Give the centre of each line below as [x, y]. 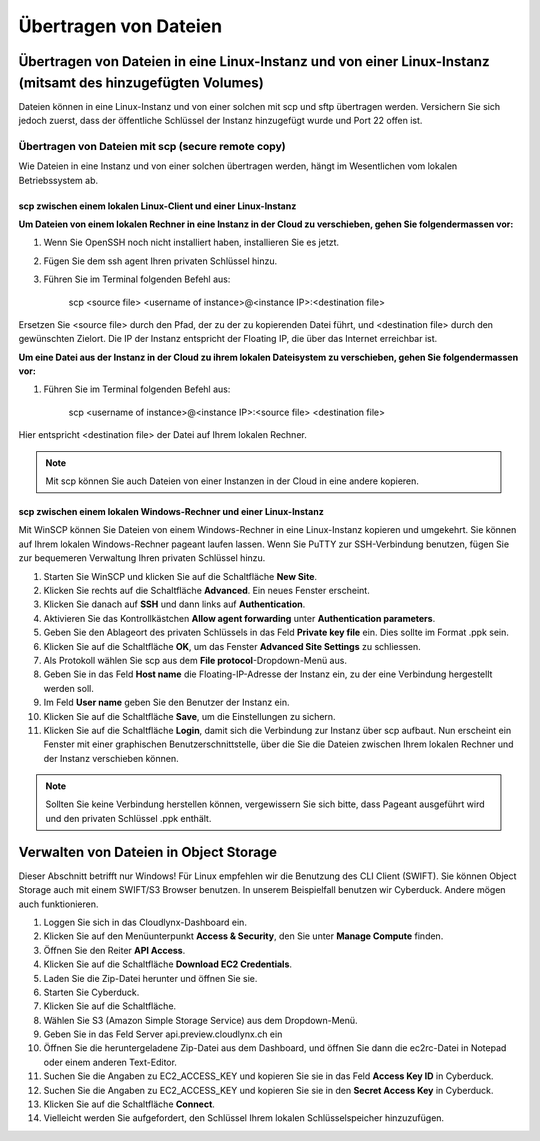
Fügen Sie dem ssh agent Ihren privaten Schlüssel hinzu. [160, 261]
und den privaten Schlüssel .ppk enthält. [128, 818]
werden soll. [68, 688]
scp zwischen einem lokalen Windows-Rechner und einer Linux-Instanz [171, 512]
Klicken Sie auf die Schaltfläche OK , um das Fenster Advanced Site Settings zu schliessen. [232, 646]
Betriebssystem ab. [58, 180]
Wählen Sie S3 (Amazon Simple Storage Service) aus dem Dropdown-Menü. [201, 1020]
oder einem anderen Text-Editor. [110, 1062]
